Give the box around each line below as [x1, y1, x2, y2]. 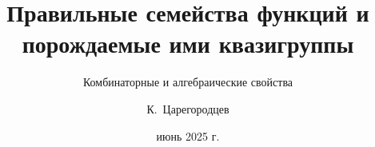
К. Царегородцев [146, 100, 229, 117]
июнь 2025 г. [156, 127, 220, 144]
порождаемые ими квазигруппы [22, 27, 354, 60]
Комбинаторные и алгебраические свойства [82, 73, 293, 90]
